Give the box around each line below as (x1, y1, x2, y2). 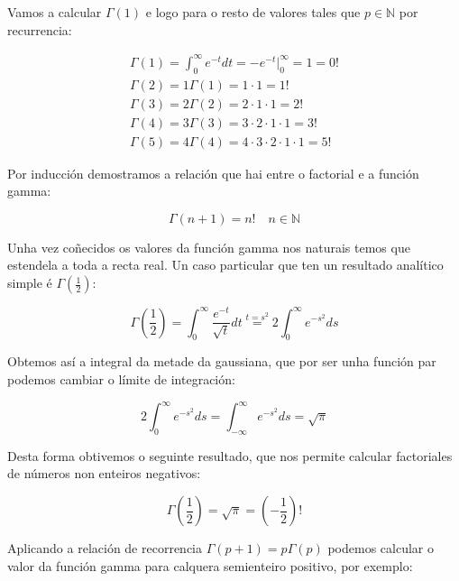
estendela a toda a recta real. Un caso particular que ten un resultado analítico (7, 255, 444, 274)
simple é (7, 273, 52, 292)
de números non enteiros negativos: (7, 464, 201, 483)
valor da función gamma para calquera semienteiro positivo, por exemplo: (7, 556, 413, 575)
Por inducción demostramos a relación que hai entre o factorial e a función (7, 163, 419, 182)
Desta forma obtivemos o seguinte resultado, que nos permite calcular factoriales (7, 446, 453, 465)
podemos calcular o (327, 539, 434, 558)
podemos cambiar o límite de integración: (7, 369, 235, 388)
